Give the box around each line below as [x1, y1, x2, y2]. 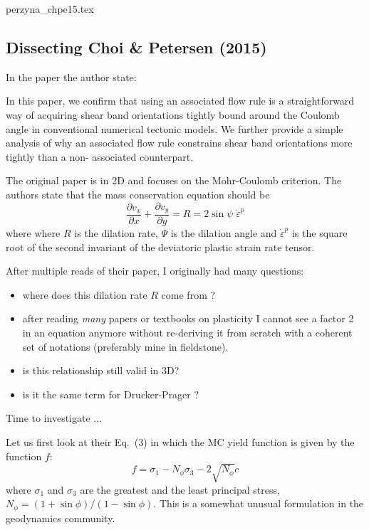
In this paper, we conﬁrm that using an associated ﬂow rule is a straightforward [6, 93, 355, 108]
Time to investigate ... [6, 410, 103, 425]
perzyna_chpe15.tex [6, 1, 94, 16]
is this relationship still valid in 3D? [22, 363, 180, 378]
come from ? [161, 287, 216, 302]
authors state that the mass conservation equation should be [6, 186, 270, 201]
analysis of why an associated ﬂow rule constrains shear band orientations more [6, 135, 353, 150]
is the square [291, 226, 348, 240]
